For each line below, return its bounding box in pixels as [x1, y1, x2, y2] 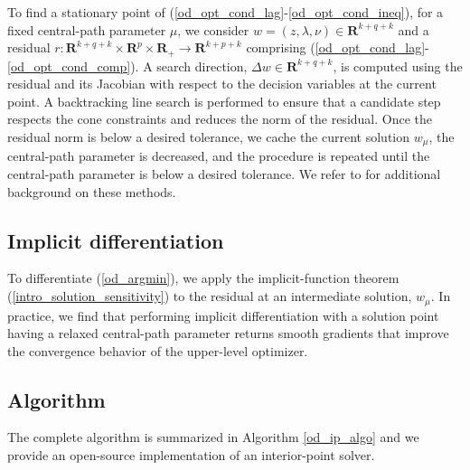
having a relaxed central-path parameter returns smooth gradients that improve [7, 324, 449, 343]
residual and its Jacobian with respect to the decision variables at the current [7, 74, 437, 93]
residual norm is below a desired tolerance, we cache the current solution [7, 127, 410, 146]
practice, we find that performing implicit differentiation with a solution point [7, 305, 439, 324]
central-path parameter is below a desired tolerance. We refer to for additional [7, 164, 441, 183]
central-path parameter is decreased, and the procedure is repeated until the [7, 146, 430, 165]
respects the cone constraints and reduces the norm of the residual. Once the [7, 109, 433, 128]
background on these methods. [7, 182, 176, 201]
